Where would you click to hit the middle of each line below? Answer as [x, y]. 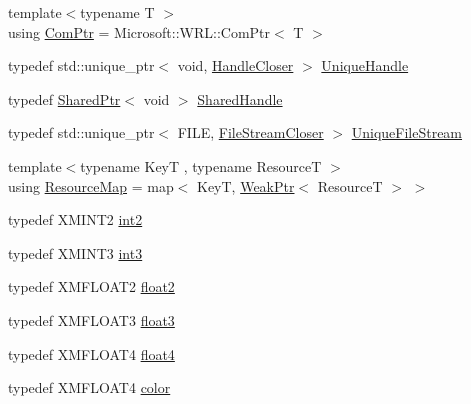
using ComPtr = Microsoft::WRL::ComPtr [139, 31]
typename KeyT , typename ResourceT [201, 165]
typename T [117, 12]
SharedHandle [240, 98]
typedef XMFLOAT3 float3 [91, 319]
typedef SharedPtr [64, 98]
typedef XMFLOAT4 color [89, 387]
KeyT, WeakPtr [246, 185]
